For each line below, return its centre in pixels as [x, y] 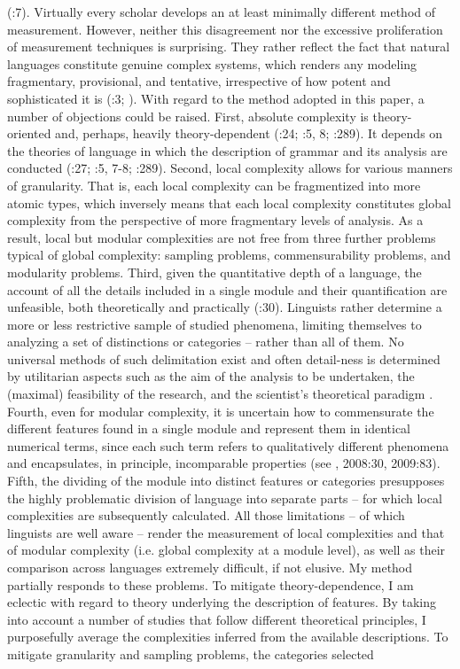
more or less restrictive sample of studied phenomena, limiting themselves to [214, 324]
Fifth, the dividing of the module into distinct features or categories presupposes [226, 481]
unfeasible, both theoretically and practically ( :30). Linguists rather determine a [225, 307]
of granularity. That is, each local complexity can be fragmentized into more [214, 185]
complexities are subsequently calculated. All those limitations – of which [206, 515]
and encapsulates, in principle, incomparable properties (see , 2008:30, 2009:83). [224, 463]
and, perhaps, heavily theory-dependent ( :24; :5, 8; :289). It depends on [249, 133]
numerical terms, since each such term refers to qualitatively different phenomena [228, 445]
